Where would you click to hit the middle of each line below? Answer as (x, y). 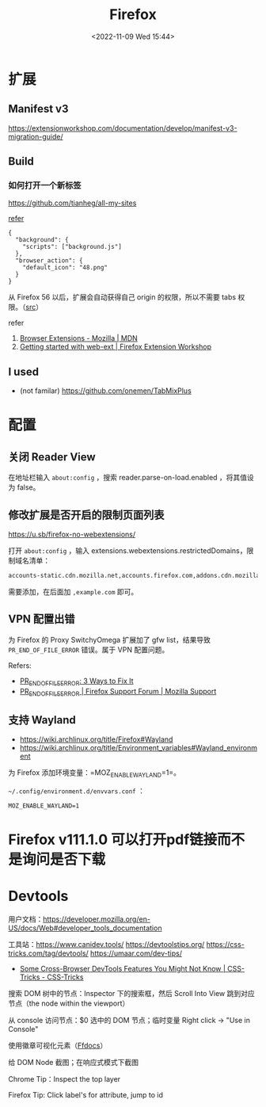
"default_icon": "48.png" (65, 268)
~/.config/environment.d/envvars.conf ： (76, 791)
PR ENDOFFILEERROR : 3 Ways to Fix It (76, 681)
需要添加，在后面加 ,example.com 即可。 (73, 591)
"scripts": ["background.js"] (72, 247)
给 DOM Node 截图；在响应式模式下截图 (73, 1063)
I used (24, 371)
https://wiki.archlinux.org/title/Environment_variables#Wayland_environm (138, 748)
